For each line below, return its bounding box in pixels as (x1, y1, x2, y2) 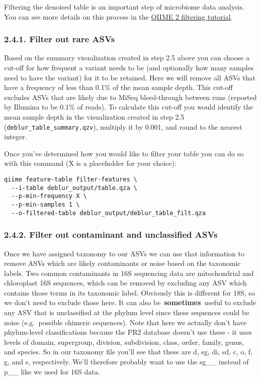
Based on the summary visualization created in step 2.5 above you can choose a (4, 52, 249, 63)
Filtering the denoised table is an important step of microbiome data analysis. (4, 2, 244, 12)
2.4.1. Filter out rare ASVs (4, 33, 115, 45)
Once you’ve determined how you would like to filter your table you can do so (4, 148, 244, 158)
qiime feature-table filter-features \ (4, 176, 137, 183)
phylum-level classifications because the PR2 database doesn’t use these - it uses (4, 327, 252, 337)
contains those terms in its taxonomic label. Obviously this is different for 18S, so (4, 287, 255, 298)
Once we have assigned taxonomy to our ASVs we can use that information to (4, 248, 244, 258)
